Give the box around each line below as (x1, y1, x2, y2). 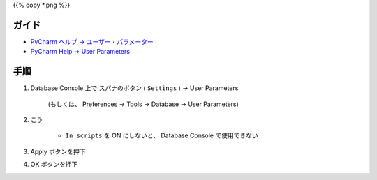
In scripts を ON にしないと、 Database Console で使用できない (65, 131, 258, 140)
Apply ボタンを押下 (30, 147, 87, 156)
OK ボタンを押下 (30, 160, 78, 169)
